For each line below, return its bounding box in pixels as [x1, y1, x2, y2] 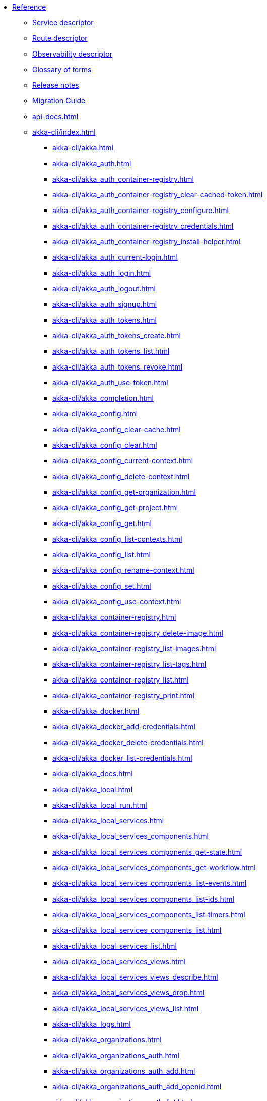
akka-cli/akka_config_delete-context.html [52, 472, 190, 481]
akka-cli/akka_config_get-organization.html [52, 488, 196, 496]
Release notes [32, 81, 79, 89]
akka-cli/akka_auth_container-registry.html [52, 175, 194, 183]
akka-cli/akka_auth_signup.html [52, 300, 157, 308]
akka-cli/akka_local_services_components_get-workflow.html [52, 863, 256, 872]
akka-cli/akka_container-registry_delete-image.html [52, 628, 223, 637]
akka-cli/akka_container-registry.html [52, 613, 176, 621]
